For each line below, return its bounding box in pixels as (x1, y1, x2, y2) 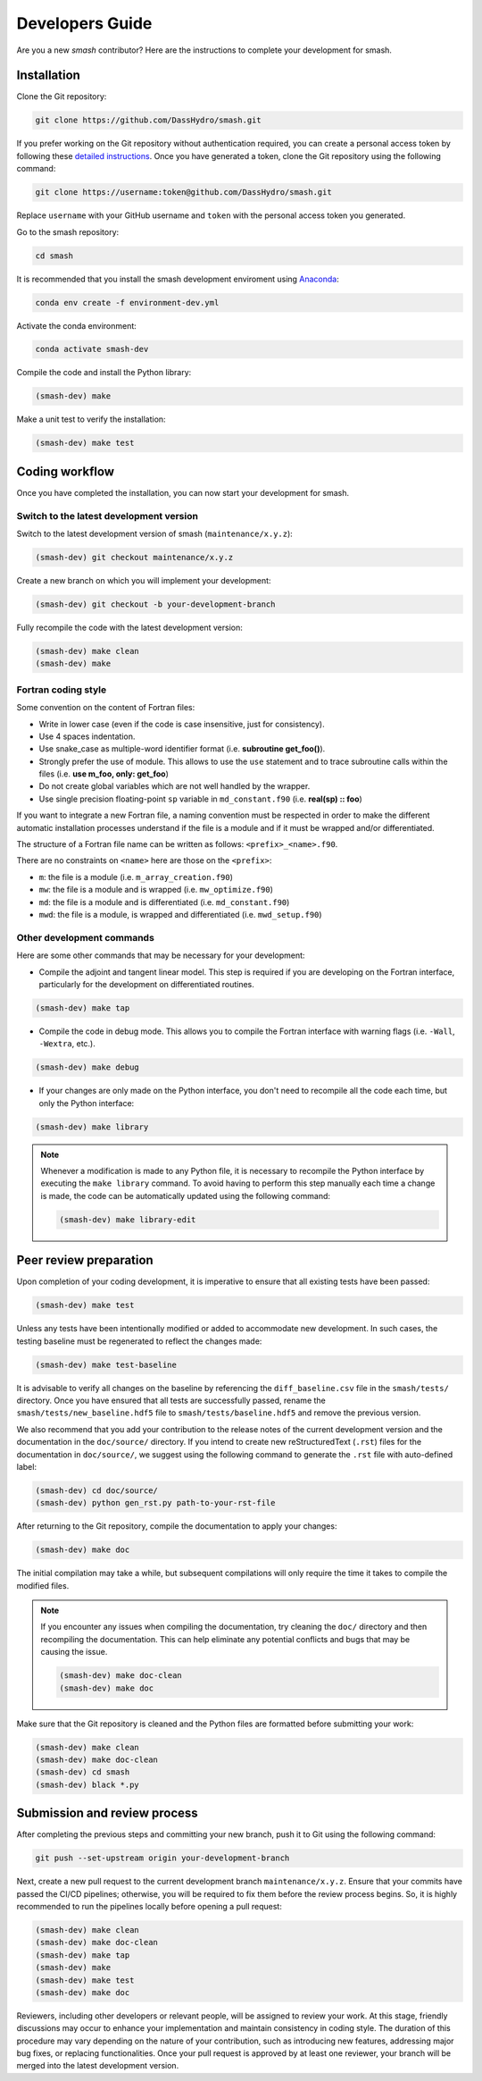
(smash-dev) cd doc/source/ (35, 1485, 158, 1496)
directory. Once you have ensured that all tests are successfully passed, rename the (16, 1395, 326, 1406)
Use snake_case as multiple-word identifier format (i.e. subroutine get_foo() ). (38, 743, 326, 754)
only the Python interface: (38, 1097, 135, 1108)
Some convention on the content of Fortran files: (16, 702, 195, 713)
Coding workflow (16, 464, 115, 479)
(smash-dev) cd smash (35, 1767, 130, 1777)
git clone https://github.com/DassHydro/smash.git (35, 115, 262, 125)
